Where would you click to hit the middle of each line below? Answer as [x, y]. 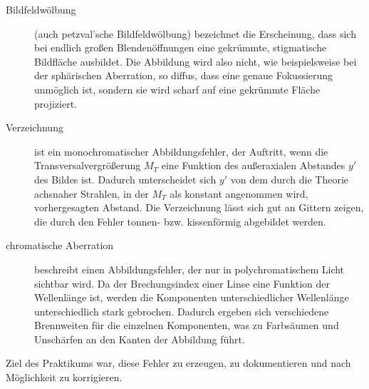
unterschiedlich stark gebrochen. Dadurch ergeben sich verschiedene [182, 311]
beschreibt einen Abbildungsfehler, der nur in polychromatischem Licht [189, 269]
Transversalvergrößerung [88, 165]
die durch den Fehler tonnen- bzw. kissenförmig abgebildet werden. [180, 221]
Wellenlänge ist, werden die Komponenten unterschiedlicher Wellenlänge [192, 297]
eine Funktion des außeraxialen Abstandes [253, 165]
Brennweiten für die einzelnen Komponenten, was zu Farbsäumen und [187, 325]
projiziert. [56, 103]
